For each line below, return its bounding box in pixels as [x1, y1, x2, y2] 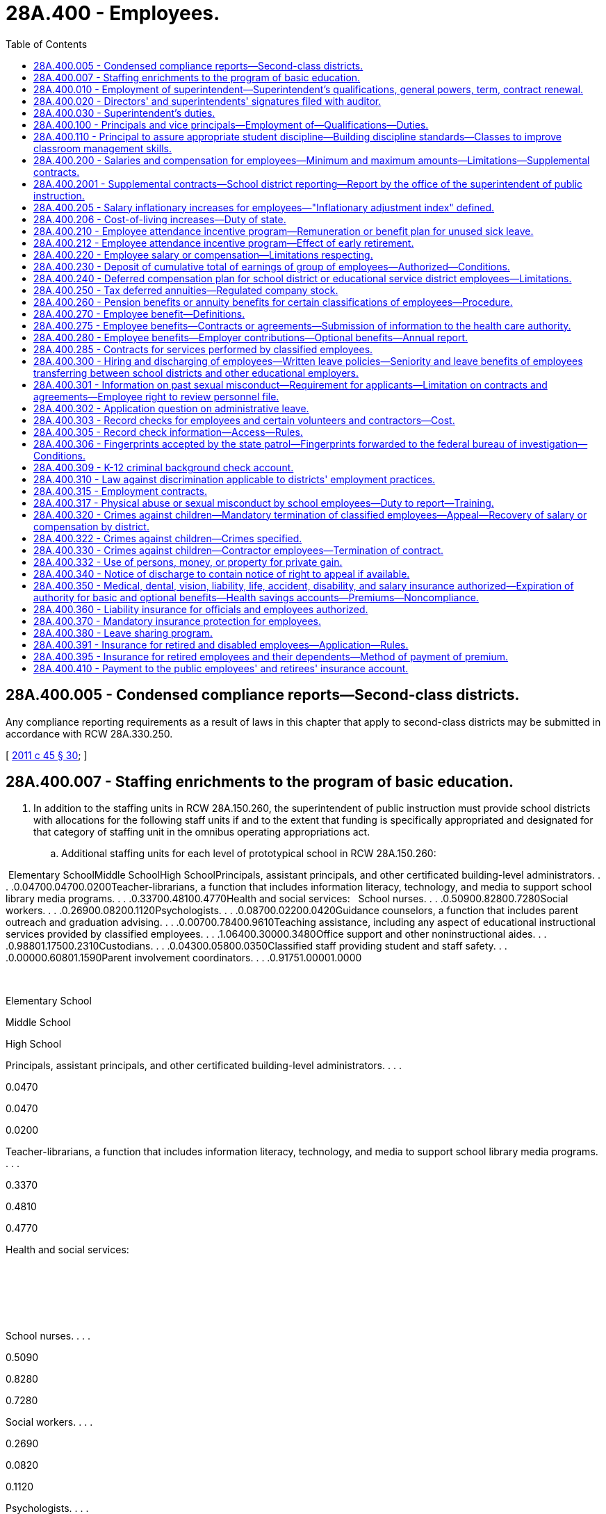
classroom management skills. [33, 142, 172, 154]
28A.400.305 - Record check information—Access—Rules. [33, 425, 303, 438]
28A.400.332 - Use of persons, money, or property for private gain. [33, 555, 343, 568]
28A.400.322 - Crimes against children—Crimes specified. [33, 532, 302, 544]
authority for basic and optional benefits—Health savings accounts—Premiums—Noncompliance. [33, 591, 479, 603]
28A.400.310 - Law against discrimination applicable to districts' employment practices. [33, 473, 436, 485]
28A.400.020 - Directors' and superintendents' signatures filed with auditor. [33, 95, 382, 107]
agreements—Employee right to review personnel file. [33, 390, 279, 402]
